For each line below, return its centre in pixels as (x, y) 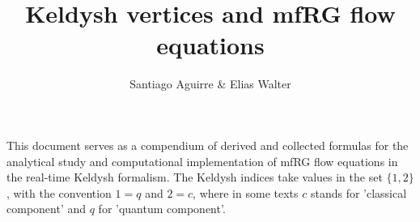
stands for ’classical (358, 192)
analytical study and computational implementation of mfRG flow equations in (202, 161)
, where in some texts (246, 192)
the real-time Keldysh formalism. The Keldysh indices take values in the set (195, 177)
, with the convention (59, 192)
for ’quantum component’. (162, 209)
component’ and (47, 209)
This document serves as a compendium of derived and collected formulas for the (208, 145)
